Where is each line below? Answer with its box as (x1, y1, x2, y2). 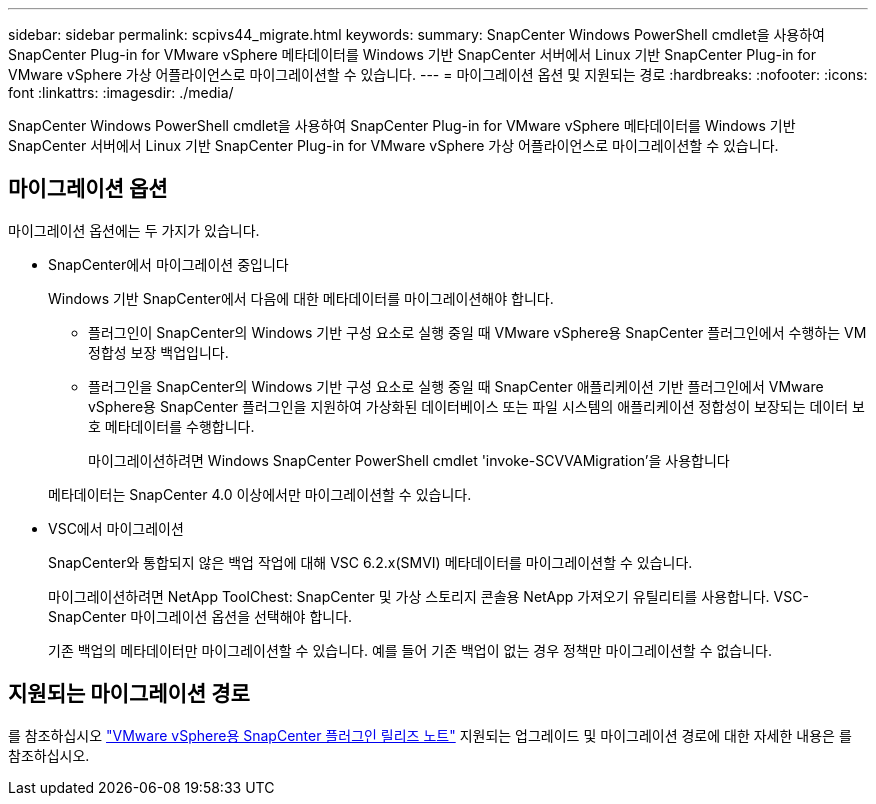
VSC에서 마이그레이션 (48, 519, 184, 537)
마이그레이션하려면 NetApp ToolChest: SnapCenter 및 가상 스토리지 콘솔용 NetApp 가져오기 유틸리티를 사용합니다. (48, 587, 770, 605)
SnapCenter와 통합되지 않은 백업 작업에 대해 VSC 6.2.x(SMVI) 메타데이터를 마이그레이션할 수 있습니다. (48, 553, 693, 571)
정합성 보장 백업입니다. (88, 343, 229, 361)
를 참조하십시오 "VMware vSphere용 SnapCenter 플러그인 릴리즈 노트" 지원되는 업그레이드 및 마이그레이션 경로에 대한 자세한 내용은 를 (8, 726, 852, 744)
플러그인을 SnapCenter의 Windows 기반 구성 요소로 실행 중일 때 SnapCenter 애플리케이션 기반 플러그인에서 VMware (88, 377, 824, 395)
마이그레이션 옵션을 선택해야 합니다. (130, 607, 353, 625)
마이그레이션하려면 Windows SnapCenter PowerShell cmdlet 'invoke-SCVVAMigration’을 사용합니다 (88, 451, 730, 469)
